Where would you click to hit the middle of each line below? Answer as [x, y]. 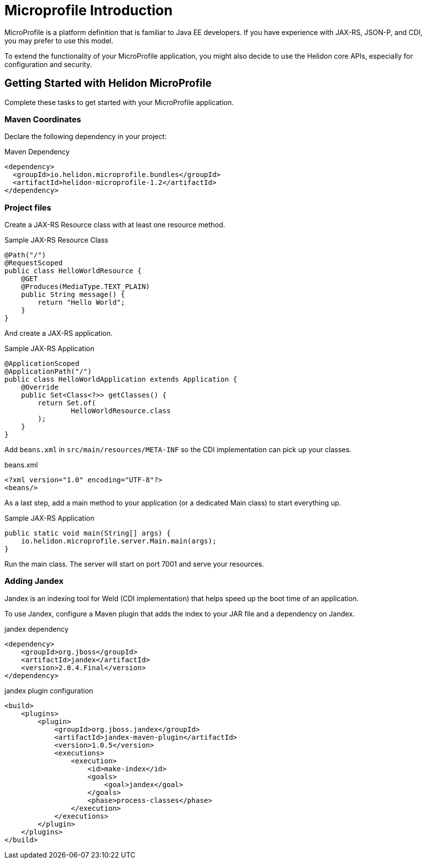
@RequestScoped [34, 263]
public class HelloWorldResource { [73, 271]
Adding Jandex [34, 581]
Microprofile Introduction [89, 10]
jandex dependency [36, 629]
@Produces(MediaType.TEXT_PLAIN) [86, 287]
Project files [28, 207]
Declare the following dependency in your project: [86, 137]
